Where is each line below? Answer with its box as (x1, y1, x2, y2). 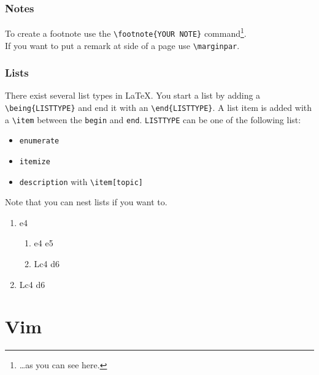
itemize (19, 157, 50, 166)
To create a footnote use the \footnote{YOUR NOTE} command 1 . (5, 25, 247, 39)
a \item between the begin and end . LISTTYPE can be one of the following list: (5, 113, 301, 126)
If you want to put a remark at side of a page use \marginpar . (5, 39, 240, 51)
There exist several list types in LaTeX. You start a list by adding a (5, 89, 261, 102)
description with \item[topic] (19, 175, 144, 187)
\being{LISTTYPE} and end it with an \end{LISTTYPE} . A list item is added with (5, 101, 312, 113)
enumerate (19, 137, 60, 146)
